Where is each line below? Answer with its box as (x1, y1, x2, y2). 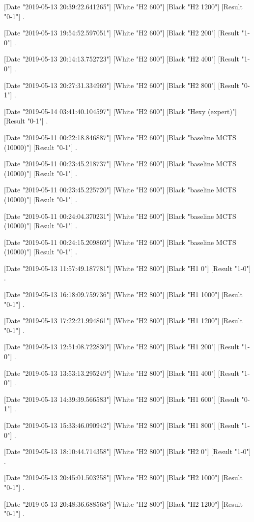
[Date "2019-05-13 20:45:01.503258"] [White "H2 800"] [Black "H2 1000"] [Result (4, 472, 243, 483)
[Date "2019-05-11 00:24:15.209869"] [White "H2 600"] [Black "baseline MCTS (4, 237, 236, 247)
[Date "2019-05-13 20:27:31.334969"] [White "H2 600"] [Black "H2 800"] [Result (4, 80, 239, 90)
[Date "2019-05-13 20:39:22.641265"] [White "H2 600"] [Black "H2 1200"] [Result (4, 1, 243, 11)
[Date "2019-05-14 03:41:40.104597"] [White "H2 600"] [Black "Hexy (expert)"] (4, 106, 237, 116)
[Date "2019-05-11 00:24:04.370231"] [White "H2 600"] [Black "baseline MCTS (4, 211, 236, 221)
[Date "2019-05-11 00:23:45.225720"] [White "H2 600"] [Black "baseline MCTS (4, 184, 236, 195)
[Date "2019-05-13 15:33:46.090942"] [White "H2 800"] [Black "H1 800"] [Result (4, 420, 239, 430)
